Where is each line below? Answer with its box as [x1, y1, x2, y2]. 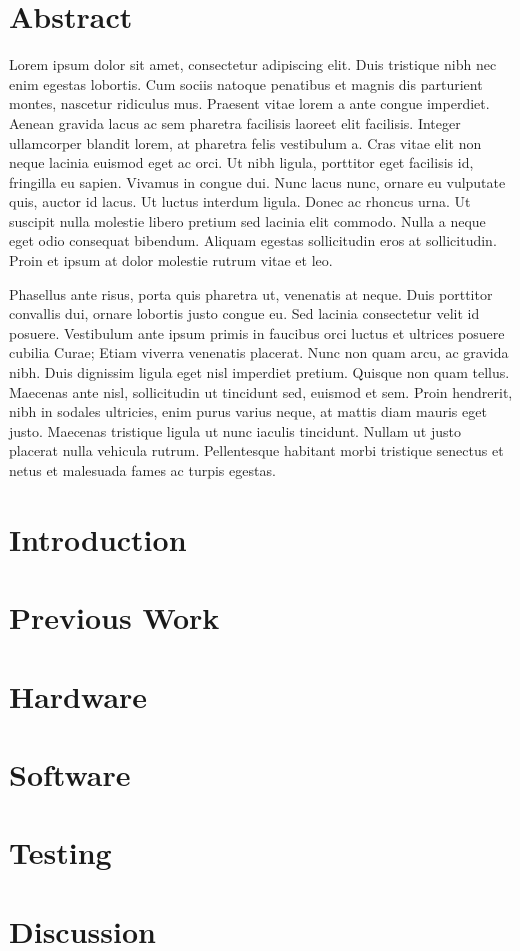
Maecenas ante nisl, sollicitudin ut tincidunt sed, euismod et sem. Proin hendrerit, [9, 381, 513, 402]
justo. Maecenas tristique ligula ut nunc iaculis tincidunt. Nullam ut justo [9, 420, 461, 441]
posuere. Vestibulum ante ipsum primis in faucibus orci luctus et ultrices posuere [9, 322, 505, 343]
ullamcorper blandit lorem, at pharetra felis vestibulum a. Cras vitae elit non [9, 132, 482, 153]
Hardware [9, 675, 148, 716]
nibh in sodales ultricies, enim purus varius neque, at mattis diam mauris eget [9, 401, 487, 422]
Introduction [9, 518, 187, 559]
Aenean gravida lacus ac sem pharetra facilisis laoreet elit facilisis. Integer [9, 112, 461, 133]
